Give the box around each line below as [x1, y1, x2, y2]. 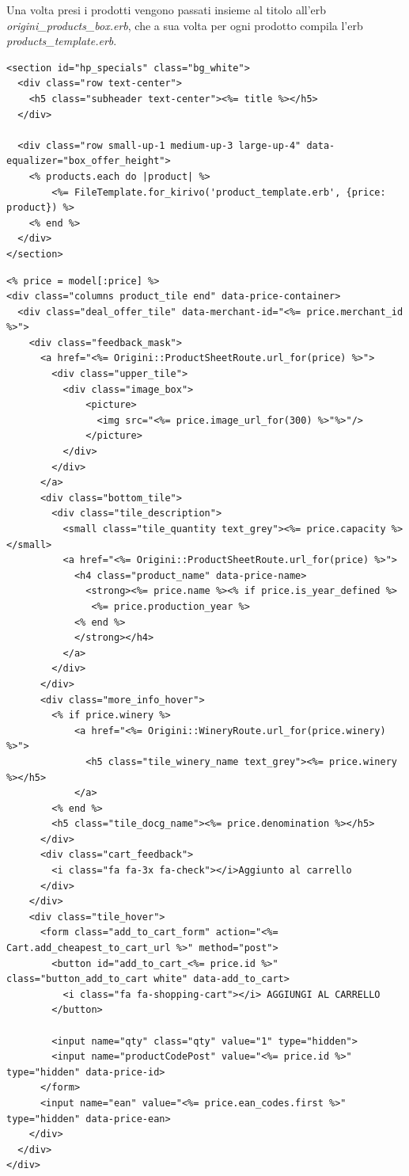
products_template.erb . [6, 32, 117, 49]
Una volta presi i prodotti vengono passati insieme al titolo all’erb [6, 2, 327, 17]
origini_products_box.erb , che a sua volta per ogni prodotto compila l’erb [6, 17, 363, 33]
